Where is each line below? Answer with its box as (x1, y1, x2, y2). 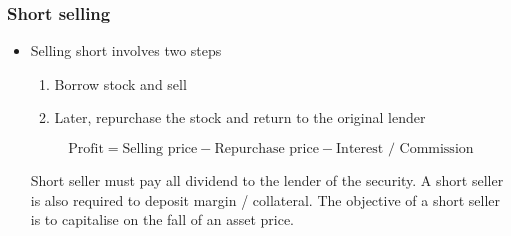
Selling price (122, 142, 198, 156)
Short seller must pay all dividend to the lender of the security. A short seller (30, 170, 504, 190)
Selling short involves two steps (30, 40, 222, 61)
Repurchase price (214, 142, 319, 156)
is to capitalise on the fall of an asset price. (30, 209, 295, 230)
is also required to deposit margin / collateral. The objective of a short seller (30, 189, 501, 210)
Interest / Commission (336, 142, 474, 156)
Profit (68, 142, 104, 156)
